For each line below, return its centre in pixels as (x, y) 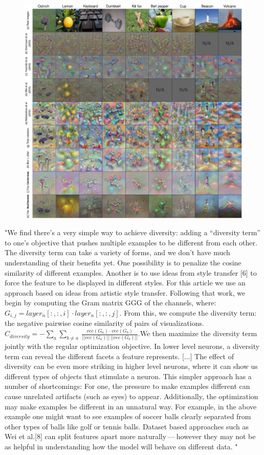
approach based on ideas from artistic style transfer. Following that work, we (125, 292)
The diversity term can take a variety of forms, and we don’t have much (117, 252)
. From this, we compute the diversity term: (188, 312)
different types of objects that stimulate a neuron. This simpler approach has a (128, 376)
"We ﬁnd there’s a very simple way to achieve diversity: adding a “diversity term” (133, 232)
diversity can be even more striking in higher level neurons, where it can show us (131, 366)
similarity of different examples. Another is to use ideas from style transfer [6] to (131, 272)
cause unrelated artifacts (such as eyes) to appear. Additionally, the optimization (131, 396)
